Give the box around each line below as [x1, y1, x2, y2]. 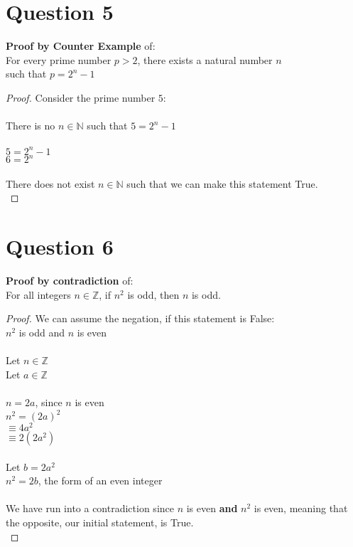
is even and [186, 501, 238, 516]
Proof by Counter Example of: [6, 38, 156, 53]
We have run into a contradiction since [6, 501, 174, 516]
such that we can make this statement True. [126, 176, 318, 191]
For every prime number [6, 52, 112, 67]
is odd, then [127, 287, 180, 302]
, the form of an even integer [38, 473, 163, 488]
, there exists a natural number [137, 52, 273, 67]
